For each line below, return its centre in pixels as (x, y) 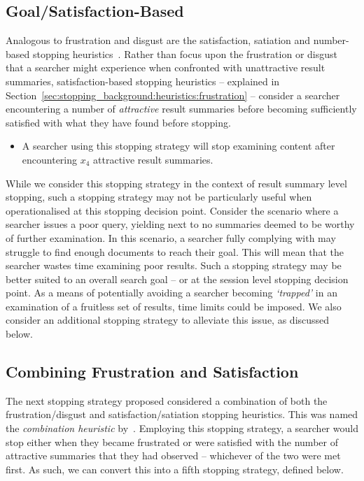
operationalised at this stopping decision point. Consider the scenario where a (172, 210)
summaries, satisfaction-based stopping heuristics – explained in (143, 81)
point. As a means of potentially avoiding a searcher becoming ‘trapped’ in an (171, 293)
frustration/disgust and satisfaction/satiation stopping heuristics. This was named (182, 414)
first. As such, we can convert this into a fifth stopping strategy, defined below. (175, 469)
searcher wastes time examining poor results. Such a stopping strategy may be (174, 265)
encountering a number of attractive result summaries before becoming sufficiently (181, 109)
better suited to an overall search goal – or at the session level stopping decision (177, 279)
